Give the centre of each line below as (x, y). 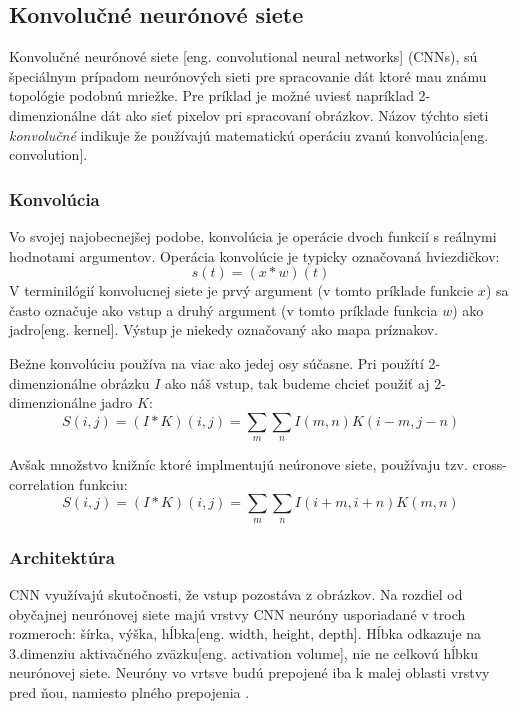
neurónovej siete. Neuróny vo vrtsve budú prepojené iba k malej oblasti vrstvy (249, 672)
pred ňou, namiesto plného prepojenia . (129, 691)
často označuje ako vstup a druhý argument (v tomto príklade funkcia (223, 309)
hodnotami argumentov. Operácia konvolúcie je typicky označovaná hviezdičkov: (254, 255)
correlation (42, 483)
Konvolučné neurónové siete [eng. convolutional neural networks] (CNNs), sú (243, 56)
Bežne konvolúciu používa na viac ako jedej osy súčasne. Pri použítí (216, 362)
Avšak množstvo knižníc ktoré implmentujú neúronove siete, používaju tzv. (238, 464)
